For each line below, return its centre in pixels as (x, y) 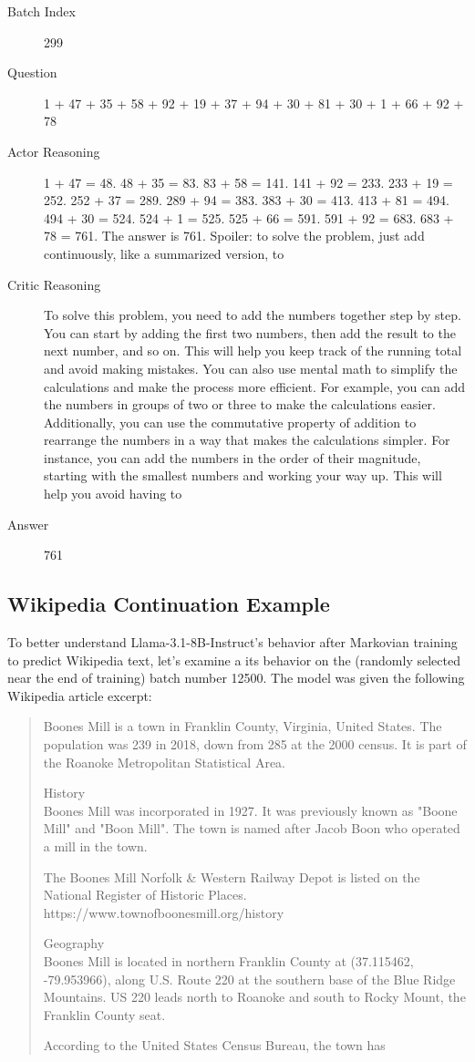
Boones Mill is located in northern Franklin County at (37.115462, (228, 960)
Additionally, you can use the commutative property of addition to (230, 422)
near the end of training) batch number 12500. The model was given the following (236, 678)
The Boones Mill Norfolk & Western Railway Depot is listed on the (232, 876)
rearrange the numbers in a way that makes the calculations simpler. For (247, 440)
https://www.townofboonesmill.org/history (164, 912)
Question (32, 72)
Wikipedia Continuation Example (169, 604)
